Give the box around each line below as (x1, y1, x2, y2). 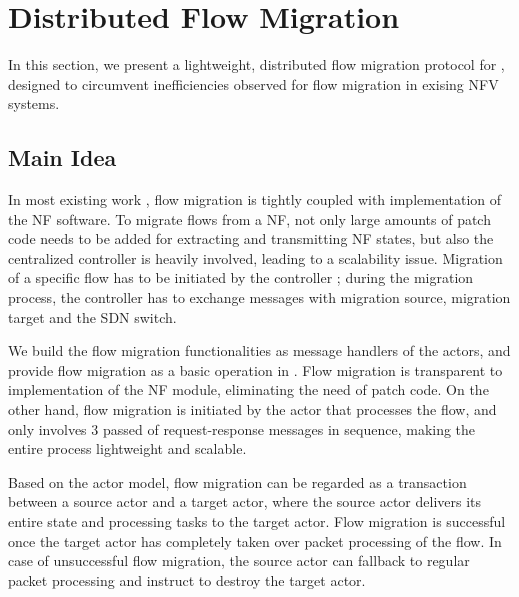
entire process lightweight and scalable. (8, 438, 247, 459)
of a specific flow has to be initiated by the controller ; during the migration (8, 267, 474, 288)
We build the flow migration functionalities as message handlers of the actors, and (8, 340, 511, 361)
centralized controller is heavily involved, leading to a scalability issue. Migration (8, 247, 503, 268)
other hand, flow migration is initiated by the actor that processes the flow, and (8, 399, 497, 420)
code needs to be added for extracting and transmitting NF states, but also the (8, 228, 494, 249)
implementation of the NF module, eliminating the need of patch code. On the (8, 379, 489, 400)
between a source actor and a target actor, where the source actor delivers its (8, 491, 482, 512)
